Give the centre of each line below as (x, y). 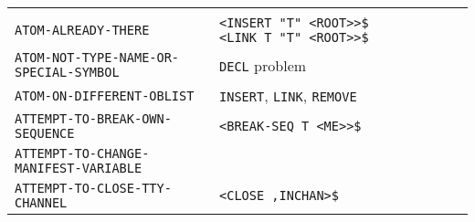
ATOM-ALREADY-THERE (82, 30)
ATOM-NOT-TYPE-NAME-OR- (97, 58)
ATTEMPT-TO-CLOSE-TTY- (93, 188)
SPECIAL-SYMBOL (67, 72)
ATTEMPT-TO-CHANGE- (82, 153)
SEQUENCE (45, 133)
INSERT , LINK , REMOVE (288, 95)
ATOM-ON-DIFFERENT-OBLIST (105, 95)
